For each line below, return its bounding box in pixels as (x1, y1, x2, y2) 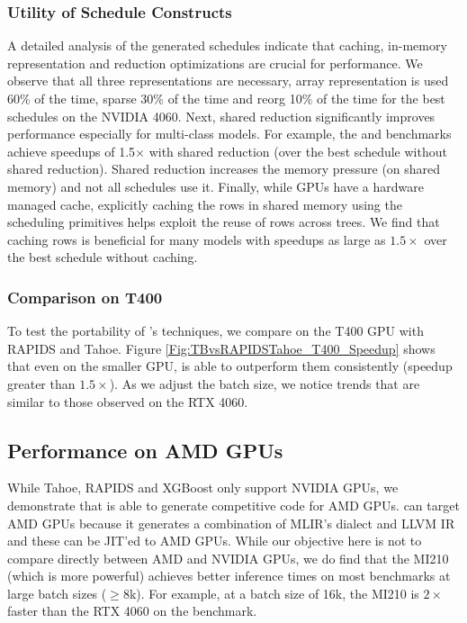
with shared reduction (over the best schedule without (148, 141, 447, 160)
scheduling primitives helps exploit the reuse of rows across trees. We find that (7, 212, 440, 231)
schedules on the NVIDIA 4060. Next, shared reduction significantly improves (7, 106, 436, 125)
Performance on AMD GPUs (7, 436, 283, 464)
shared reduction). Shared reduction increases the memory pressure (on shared (7, 159, 441, 178)
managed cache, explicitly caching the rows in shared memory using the (7, 194, 402, 213)
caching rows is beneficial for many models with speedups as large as (7, 230, 386, 248)
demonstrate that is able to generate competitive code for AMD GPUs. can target (7, 495, 460, 514)
